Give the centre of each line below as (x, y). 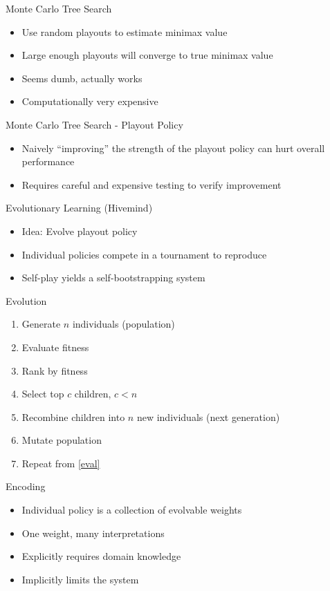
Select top (43, 394)
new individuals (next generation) (208, 416)
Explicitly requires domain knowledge (101, 556)
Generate (41, 324)
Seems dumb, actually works (82, 78)
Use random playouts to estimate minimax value (125, 31)
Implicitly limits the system (80, 579)
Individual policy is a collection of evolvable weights (132, 510)
